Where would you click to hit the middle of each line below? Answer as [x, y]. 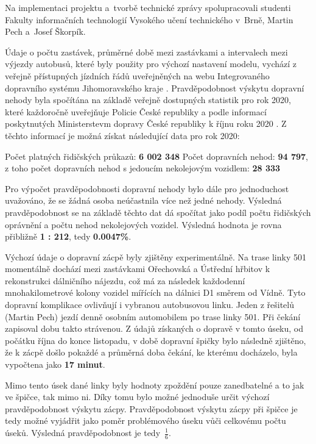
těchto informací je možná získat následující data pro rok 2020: [122, 135]
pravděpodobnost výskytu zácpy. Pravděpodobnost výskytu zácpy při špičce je [151, 408]
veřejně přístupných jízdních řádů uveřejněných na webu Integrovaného [137, 75]
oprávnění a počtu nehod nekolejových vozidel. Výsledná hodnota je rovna [143, 224]
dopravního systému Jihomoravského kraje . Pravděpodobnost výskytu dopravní [155, 88]
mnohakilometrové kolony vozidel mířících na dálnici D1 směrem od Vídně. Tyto [155, 292]
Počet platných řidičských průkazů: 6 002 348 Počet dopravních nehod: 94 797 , [156, 156]
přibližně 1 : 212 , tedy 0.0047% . [68, 236]
